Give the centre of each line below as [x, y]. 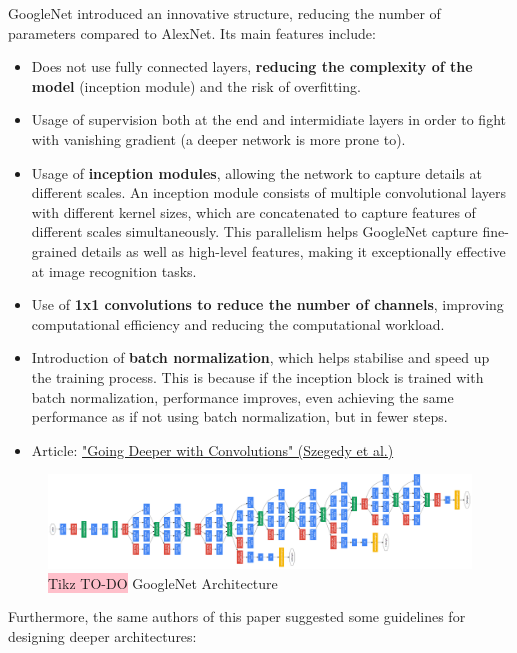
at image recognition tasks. [114, 270]
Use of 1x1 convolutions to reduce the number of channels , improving [267, 304]
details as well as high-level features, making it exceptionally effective [293, 250]
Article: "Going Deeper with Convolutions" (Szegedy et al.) [212, 449]
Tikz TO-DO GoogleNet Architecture [163, 582]
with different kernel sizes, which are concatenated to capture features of [253, 211]
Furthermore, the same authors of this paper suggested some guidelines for [237, 616]
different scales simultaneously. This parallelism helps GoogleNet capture [254, 231]
